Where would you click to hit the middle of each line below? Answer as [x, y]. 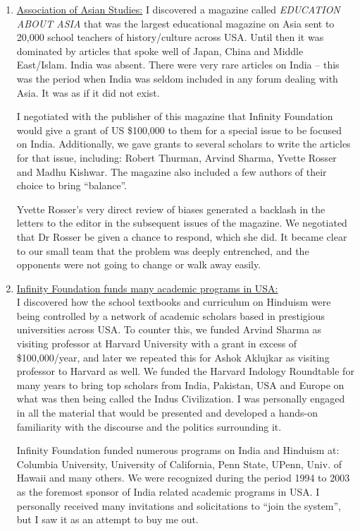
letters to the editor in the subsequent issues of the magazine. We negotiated [182, 223]
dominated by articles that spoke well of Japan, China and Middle [160, 50]
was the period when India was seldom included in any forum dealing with [177, 78]
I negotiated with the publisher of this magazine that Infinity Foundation [175, 116]
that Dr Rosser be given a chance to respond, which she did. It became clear [182, 236]
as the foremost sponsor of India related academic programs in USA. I [168, 491]
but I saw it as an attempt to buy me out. [107, 519]
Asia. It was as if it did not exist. [88, 92]
